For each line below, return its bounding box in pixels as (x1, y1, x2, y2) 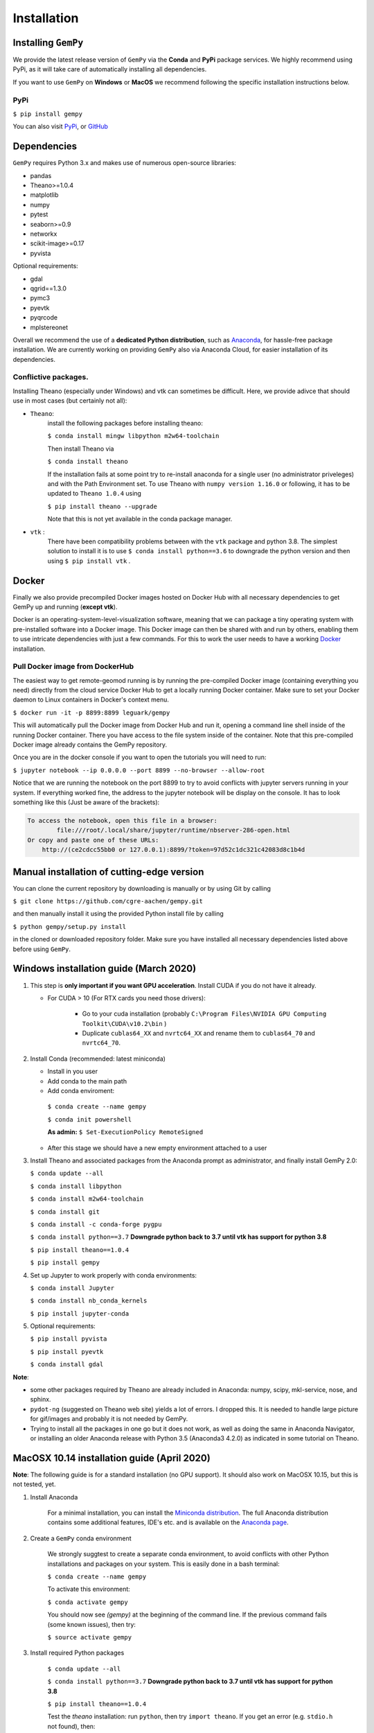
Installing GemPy (12, 37, 84, 49)
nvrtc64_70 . (82, 1038, 121, 1047)
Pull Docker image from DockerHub (12, 662, 134, 672)
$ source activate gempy (47, 1633, 132, 1641)
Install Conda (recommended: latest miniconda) (30, 1054, 166, 1063)
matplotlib (30, 191, 59, 199)
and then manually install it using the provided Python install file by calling (12, 909, 224, 918)
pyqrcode (30, 313, 58, 322)
